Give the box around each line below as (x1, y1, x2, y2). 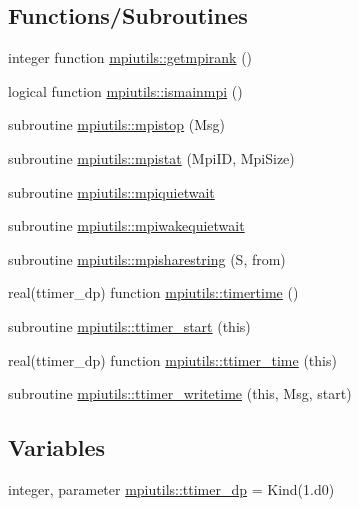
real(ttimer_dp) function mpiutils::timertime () (8, 282, 299, 303)
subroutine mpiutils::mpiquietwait (8, 181, 215, 202)
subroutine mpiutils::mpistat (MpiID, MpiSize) (8, 147, 295, 168)
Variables (8, 432, 106, 463)
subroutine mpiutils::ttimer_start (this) (8, 315, 251, 336)
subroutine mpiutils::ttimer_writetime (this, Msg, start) (8, 383, 352, 404)
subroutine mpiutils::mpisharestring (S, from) (8, 248, 286, 269)
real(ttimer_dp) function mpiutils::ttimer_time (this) (8, 349, 337, 370)
